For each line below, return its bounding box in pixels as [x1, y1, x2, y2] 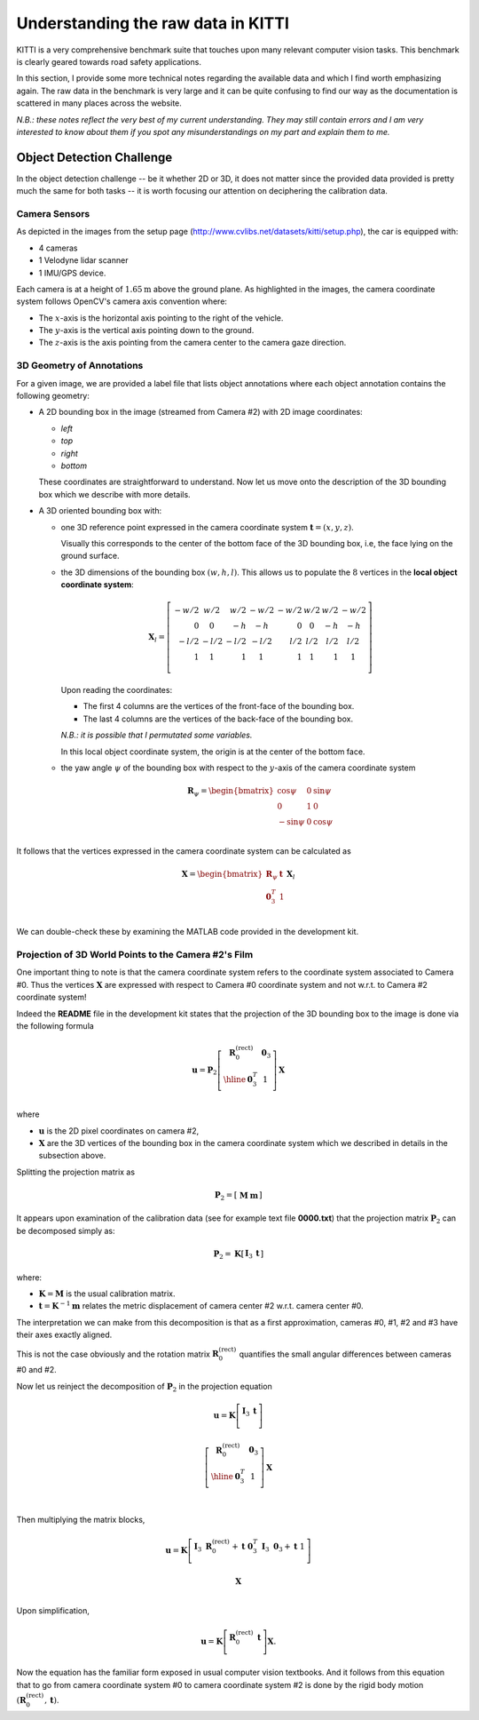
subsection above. [38, 1151, 106, 1161]
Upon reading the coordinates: [60, 685, 173, 696]
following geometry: [16, 390, 90, 401]
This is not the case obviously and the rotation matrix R [16, 1349, 219, 1359]
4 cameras [38, 243, 78, 253]
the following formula [16, 1021, 95, 1031]
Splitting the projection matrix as [16, 1167, 136, 1177]
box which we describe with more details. [38, 489, 191, 499]
